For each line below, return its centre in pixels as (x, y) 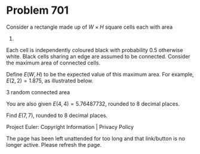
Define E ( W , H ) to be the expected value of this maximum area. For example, (100, 74)
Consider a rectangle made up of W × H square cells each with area (90, 27)
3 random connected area (38, 92)
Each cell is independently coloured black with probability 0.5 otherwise (95, 50)
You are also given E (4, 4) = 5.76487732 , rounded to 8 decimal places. (93, 104)
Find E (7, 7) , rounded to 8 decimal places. (57, 115)
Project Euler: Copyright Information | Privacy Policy (70, 127)
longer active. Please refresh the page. (54, 144)
